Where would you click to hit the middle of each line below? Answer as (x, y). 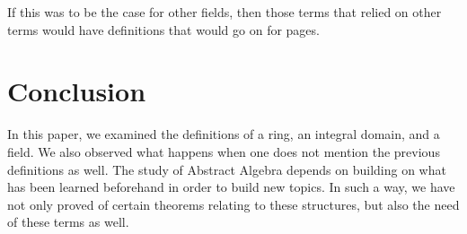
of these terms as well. (68, 222)
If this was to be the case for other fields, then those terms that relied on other (225, 12)
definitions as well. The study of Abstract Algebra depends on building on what (227, 169)
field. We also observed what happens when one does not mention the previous (224, 151)
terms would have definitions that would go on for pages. (163, 29)
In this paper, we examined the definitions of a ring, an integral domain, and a (224, 134)
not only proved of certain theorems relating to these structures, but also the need (233, 204)
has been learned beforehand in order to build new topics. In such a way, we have (231, 187)
